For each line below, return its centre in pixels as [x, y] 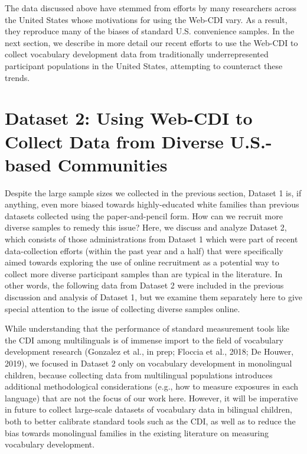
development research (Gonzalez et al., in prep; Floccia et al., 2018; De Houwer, [149, 351]
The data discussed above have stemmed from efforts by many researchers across [151, 8]
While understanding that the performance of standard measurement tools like [147, 328]
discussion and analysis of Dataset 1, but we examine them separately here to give [153, 297]
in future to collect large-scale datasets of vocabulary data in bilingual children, [148, 409]
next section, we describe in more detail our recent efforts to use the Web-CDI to [151, 42]
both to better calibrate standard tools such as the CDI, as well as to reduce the [150, 421]
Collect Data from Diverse [114, 141]
